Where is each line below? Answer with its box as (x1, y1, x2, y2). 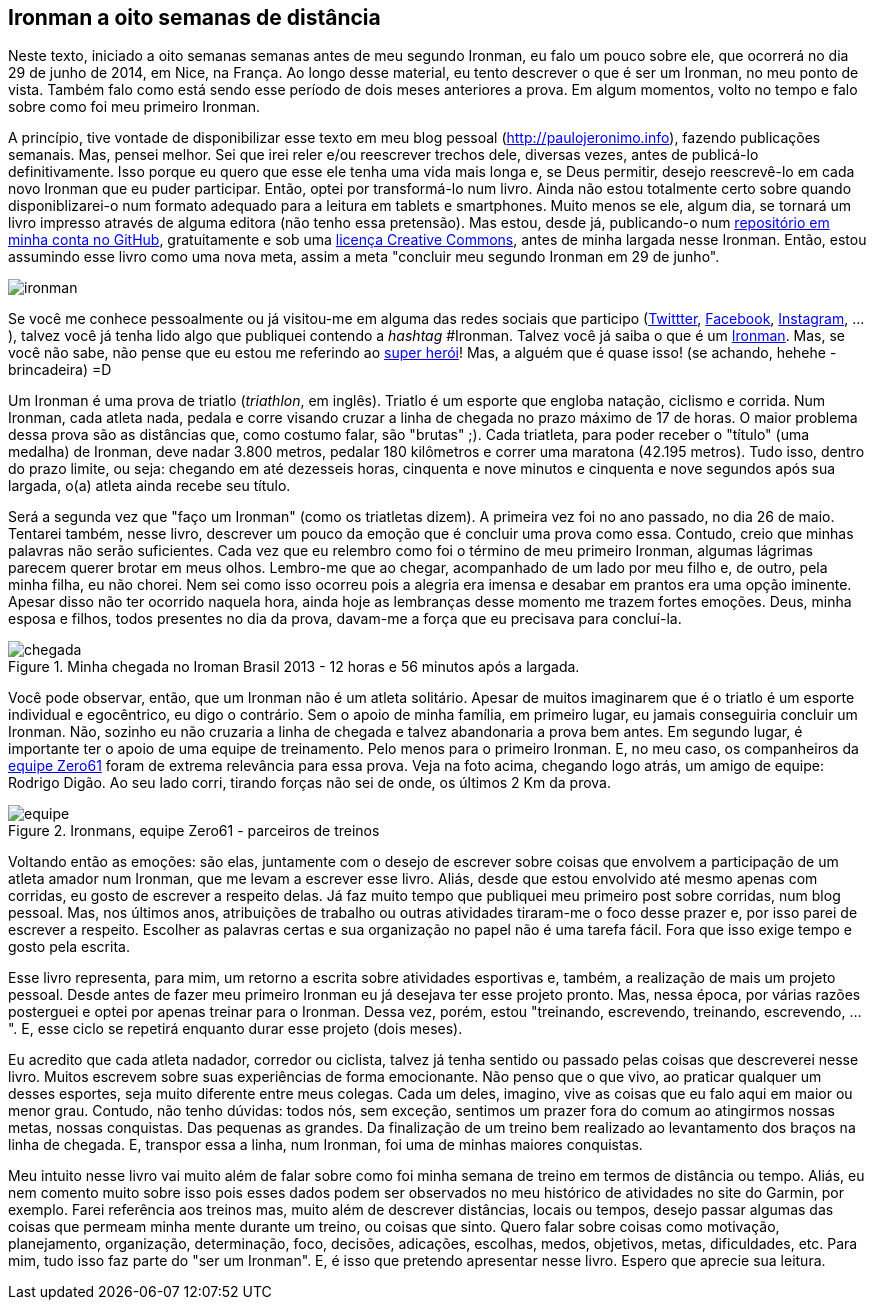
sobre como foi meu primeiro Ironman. (8, 98, 261, 116)
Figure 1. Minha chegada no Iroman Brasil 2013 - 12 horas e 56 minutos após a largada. (8, 658, 580, 676)
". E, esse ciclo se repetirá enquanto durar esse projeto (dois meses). (8, 1020, 463, 1038)
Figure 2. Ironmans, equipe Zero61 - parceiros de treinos (8, 822, 380, 840)
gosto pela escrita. (8, 938, 130, 956)
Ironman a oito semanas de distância (8, 5, 381, 30)
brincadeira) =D (8, 361, 112, 379)
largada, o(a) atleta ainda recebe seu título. (8, 477, 291, 495)
